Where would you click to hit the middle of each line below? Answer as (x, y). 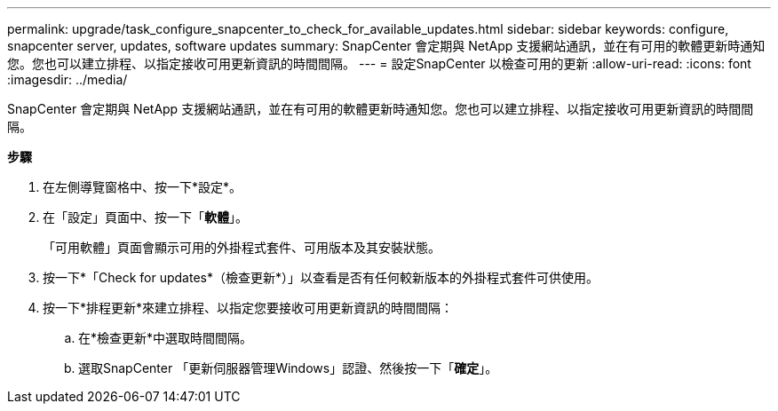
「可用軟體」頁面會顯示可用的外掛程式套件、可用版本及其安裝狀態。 (242, 247)
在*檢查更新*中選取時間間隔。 (166, 338)
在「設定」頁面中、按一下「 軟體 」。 (145, 217)
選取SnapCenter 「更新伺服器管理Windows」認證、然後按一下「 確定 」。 (288, 368)
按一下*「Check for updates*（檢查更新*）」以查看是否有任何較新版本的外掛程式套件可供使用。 (321, 277)
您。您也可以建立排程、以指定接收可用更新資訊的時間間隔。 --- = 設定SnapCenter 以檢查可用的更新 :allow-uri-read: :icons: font (379, 63)
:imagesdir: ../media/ (67, 79)
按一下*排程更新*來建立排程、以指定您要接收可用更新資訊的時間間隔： (248, 308)
